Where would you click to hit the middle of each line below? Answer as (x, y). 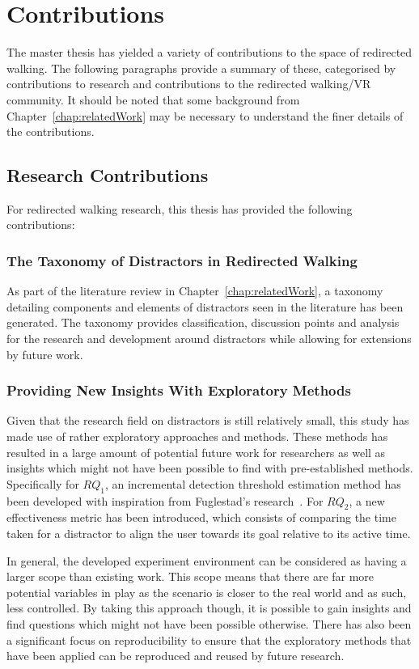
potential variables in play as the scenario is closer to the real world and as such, (207, 592)
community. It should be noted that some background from (153, 99)
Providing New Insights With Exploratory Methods (179, 390)
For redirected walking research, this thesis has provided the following (180, 208)
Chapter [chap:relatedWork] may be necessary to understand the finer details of (205, 115)
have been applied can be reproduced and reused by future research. (176, 656)
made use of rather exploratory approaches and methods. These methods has (197, 436)
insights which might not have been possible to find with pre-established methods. (210, 468)
